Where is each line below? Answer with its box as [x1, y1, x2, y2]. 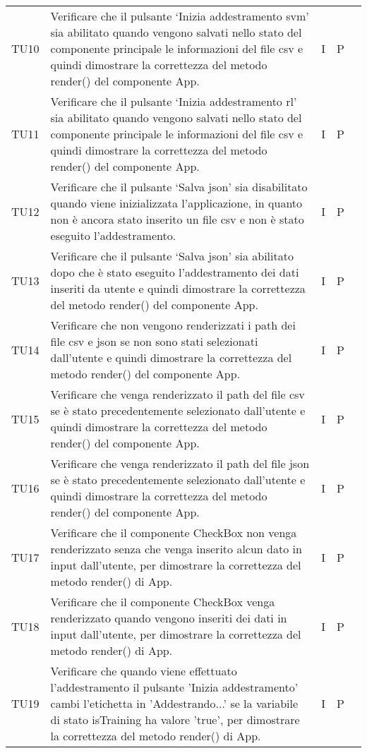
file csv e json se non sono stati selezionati [50, 333, 258, 349]
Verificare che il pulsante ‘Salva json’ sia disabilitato [50, 179, 308, 195]
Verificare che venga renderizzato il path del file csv [50, 386, 305, 402]
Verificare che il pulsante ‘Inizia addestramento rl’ [50, 93, 297, 109]
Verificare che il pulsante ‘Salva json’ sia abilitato [50, 248, 294, 264]
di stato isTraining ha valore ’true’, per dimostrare [50, 711, 300, 728]
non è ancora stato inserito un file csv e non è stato [50, 211, 304, 227]
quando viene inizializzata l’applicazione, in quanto [50, 195, 303, 211]
